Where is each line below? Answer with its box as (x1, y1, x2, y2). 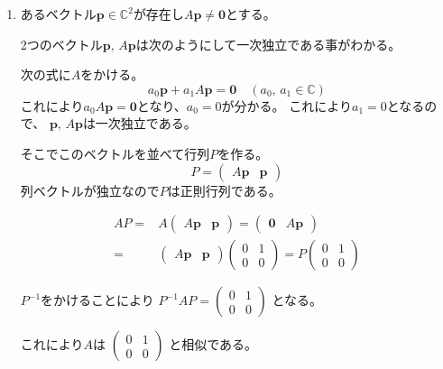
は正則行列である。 (167, 180, 281, 199)
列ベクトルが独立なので (20, 180, 160, 199)
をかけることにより (41, 291, 154, 309)
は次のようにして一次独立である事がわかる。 (135, 34, 401, 53)
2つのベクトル (20, 34, 103, 53)
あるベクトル (20, 5, 97, 23)
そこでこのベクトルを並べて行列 (20, 143, 210, 162)
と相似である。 (169, 335, 258, 354)
